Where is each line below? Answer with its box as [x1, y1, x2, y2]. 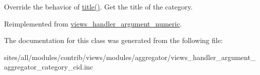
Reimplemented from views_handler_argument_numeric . [4, 18, 182, 28]
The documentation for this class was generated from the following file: [4, 35, 223, 45]
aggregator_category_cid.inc [4, 61, 94, 72]
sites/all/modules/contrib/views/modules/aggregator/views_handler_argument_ [4, 51, 256, 62]
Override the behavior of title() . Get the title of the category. [4, 1, 193, 11]
